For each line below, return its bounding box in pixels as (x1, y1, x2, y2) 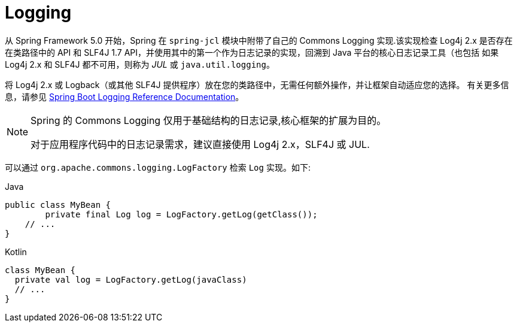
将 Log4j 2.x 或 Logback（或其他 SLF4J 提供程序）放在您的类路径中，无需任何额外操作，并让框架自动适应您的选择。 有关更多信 (5, 79, 509, 90)
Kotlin (5, 246, 27, 257)
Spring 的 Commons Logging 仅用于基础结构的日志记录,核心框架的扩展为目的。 (31, 114, 387, 126)
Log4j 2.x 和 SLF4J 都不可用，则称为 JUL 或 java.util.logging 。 (5, 59, 275, 69)
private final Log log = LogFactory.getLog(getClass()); (45, 209, 318, 219)
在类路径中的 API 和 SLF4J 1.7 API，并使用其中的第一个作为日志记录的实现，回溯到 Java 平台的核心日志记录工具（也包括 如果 (5, 47, 499, 57)
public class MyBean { (5, 199, 111, 210)
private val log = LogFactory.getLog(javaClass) (14, 274, 247, 284)
